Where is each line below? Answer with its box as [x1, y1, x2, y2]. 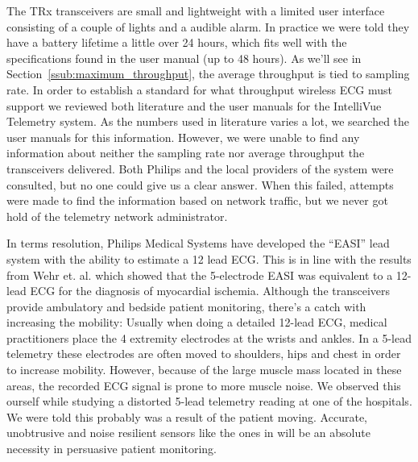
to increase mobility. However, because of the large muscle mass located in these [6, 361, 402, 378]
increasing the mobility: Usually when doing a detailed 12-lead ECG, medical [6, 314, 387, 331]
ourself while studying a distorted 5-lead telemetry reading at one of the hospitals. [6, 393, 412, 410]
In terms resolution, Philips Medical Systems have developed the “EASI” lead [6, 235, 390, 252]
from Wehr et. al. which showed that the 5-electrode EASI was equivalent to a [6, 266, 393, 283]
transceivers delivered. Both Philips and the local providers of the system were [6, 160, 394, 177]
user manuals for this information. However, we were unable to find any [6, 128, 360, 145]
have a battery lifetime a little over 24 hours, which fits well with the [6, 34, 347, 51]
